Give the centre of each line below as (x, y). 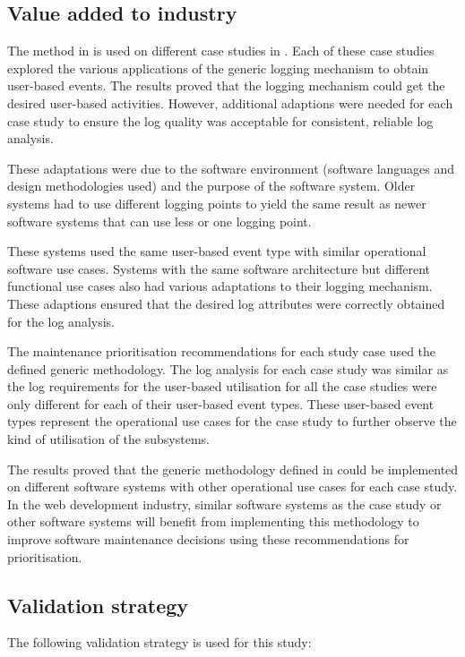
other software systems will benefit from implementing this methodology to (213, 521)
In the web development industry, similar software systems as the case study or (224, 503)
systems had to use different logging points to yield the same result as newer (217, 203)
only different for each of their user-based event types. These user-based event (221, 403)
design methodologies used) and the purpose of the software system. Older (211, 186)
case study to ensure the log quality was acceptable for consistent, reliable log (220, 120)
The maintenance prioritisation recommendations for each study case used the (222, 351)
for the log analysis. (61, 321)
